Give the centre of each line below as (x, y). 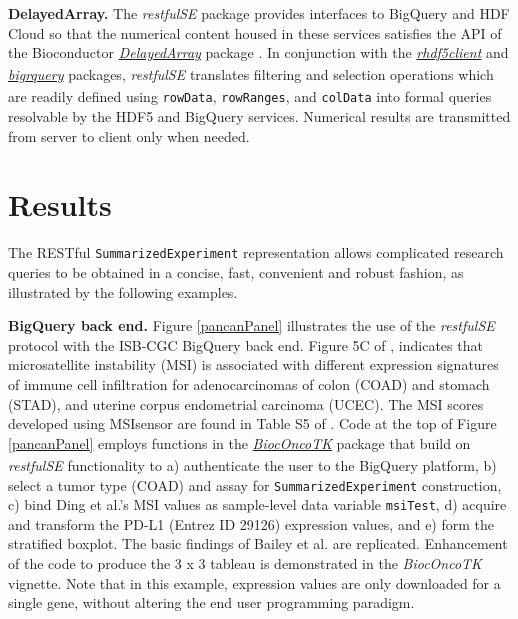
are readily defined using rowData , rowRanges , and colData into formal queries (250, 96)
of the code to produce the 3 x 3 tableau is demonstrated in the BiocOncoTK (245, 563)
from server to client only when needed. (129, 135)
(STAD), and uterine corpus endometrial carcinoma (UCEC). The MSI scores (246, 403)
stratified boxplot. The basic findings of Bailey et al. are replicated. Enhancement (258, 543)
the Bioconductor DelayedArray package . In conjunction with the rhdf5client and (258, 52)
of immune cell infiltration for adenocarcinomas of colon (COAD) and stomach (249, 384)
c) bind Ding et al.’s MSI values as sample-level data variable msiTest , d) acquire (257, 504)
